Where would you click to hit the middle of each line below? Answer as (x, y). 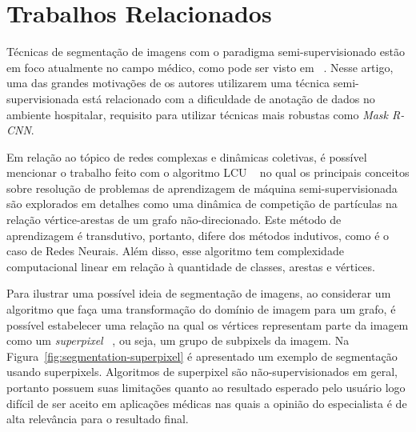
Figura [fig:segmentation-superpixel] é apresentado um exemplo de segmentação (202, 356)
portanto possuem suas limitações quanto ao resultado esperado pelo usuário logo (206, 387)
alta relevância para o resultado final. (98, 419)
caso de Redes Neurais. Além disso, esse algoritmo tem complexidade (175, 251)
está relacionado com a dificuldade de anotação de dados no (229, 98)
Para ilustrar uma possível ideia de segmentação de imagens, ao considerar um (199, 293)
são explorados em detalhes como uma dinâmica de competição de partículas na (202, 204)
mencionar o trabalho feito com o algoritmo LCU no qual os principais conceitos (208, 172)
